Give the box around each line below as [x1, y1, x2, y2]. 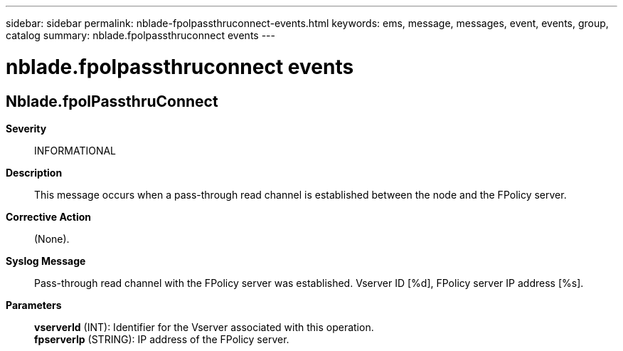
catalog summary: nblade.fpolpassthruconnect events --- [6, 29, 275, 41]
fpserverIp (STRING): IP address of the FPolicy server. [34, 332, 289, 345]
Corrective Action [6, 210, 91, 223]
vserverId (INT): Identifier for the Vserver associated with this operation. [34, 320, 374, 333]
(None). [34, 232, 70, 245]
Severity [6, 122, 47, 135]
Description [6, 166, 63, 179]
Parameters [6, 298, 62, 311]
